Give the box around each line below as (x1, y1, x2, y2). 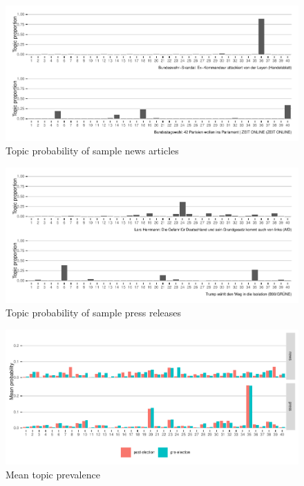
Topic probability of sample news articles (6, 143, 179, 158)
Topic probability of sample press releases (6, 305, 182, 320)
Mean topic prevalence (6, 467, 100, 482)
